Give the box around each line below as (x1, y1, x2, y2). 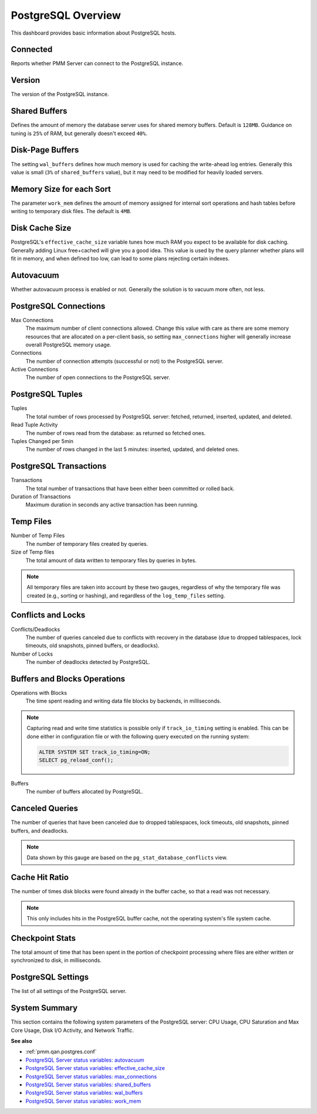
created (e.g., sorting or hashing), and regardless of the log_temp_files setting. (26, 592, 225, 599)
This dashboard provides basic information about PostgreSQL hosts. (11, 29, 176, 36)
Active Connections (11, 366, 59, 373)
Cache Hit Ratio (11, 872, 69, 883)
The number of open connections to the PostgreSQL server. (25, 374, 170, 381)
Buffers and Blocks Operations (11, 674, 126, 684)
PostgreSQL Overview (11, 9, 122, 22)
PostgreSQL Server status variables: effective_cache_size (25, 1065, 166, 1072)
